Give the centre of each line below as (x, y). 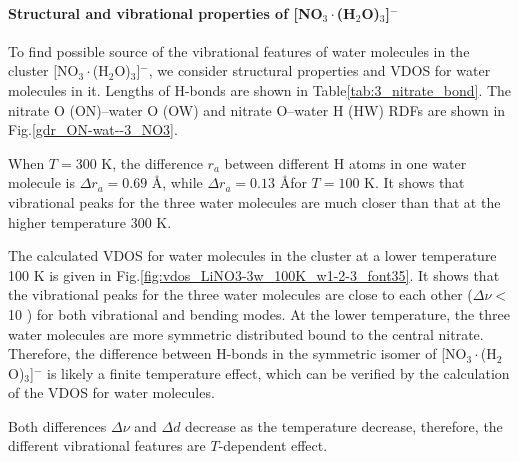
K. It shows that (414, 182)
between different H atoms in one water (345, 162)
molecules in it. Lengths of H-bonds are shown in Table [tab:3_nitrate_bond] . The (260, 89)
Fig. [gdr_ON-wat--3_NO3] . (93, 129)
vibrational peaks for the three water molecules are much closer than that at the (254, 201)
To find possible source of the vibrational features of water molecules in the (239, 50)
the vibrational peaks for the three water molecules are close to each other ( (240, 294)
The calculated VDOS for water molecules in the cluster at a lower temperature (252, 255)
